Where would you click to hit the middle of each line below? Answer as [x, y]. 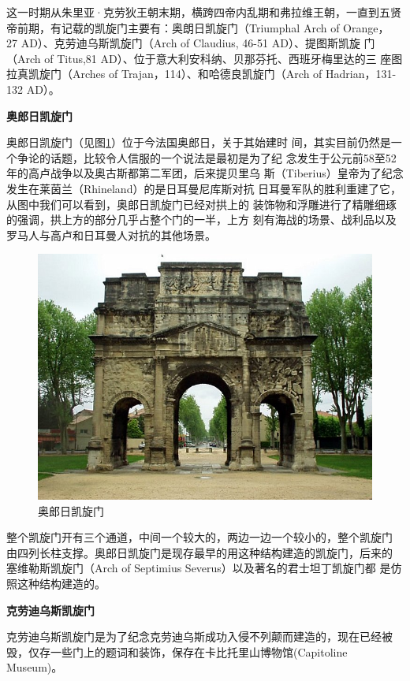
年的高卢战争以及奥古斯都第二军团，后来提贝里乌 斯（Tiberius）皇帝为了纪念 [205, 173]
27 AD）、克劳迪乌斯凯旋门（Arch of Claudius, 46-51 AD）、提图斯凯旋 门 [191, 43]
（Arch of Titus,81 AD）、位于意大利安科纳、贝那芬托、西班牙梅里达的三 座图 [205, 58]
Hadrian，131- [361, 74]
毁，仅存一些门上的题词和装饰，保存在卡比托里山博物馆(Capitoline [177, 651]
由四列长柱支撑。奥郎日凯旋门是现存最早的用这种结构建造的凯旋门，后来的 [199, 552]
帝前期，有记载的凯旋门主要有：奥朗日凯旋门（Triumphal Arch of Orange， [198, 27]
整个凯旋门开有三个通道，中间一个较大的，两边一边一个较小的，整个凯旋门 [199, 537]
